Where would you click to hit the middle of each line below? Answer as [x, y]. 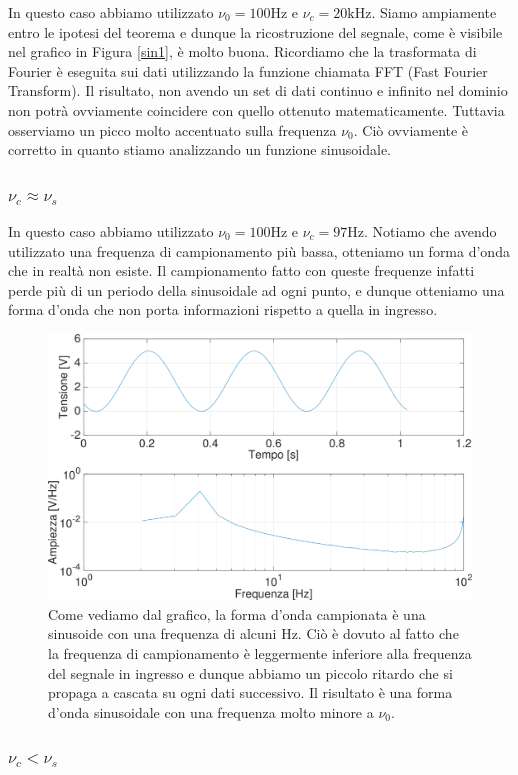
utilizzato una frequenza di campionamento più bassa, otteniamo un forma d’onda [259, 250]
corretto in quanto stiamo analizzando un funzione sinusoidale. [200, 149]
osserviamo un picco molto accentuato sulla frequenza [172, 129]
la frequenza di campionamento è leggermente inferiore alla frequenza [260, 652]
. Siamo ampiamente [434, 12]
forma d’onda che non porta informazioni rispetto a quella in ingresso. [223, 309]
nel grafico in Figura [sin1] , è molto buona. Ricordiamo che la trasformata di [242, 51]
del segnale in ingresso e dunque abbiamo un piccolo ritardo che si [250, 672]
